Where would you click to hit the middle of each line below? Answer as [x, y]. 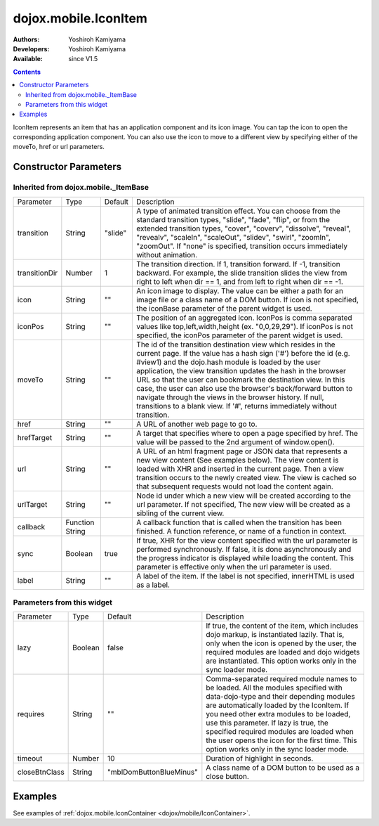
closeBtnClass [41, 772]
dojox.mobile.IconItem [80, 18]
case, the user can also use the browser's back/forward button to [245, 388]
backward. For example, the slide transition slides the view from [242, 273]
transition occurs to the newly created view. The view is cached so [247, 477]
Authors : [26, 39]
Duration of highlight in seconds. [260, 759]
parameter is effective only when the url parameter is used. [234, 567]
